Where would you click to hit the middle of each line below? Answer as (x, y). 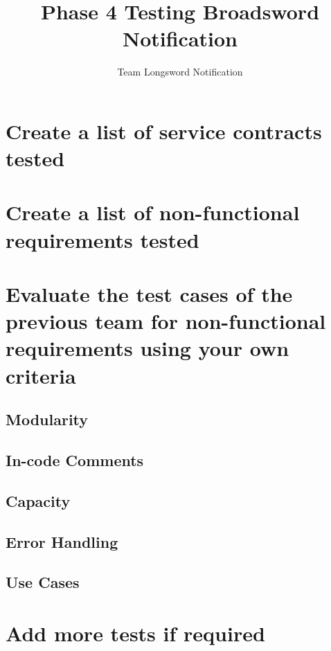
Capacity (38, 500)
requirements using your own (147, 348)
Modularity (47, 419)
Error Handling (62, 541)
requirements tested (102, 239)
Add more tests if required (135, 633)
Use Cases (43, 582)
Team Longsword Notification (180, 72)
